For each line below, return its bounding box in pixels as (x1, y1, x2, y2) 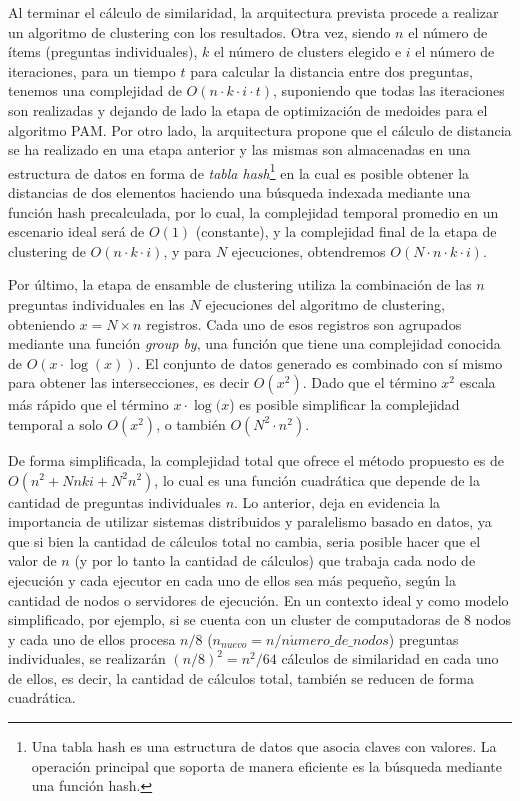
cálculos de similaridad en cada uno (281, 648, 499, 669)
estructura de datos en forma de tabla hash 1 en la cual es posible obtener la (8, 159, 470, 183)
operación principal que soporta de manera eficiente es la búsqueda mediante (31, 755, 502, 776)
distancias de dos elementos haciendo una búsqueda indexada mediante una (8, 182, 471, 202)
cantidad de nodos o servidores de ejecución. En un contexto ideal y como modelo (8, 589, 509, 610)
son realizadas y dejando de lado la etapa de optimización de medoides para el (8, 99, 488, 120)
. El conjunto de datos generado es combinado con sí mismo (136, 352, 503, 373)
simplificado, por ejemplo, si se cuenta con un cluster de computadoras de (8, 609, 460, 630)
